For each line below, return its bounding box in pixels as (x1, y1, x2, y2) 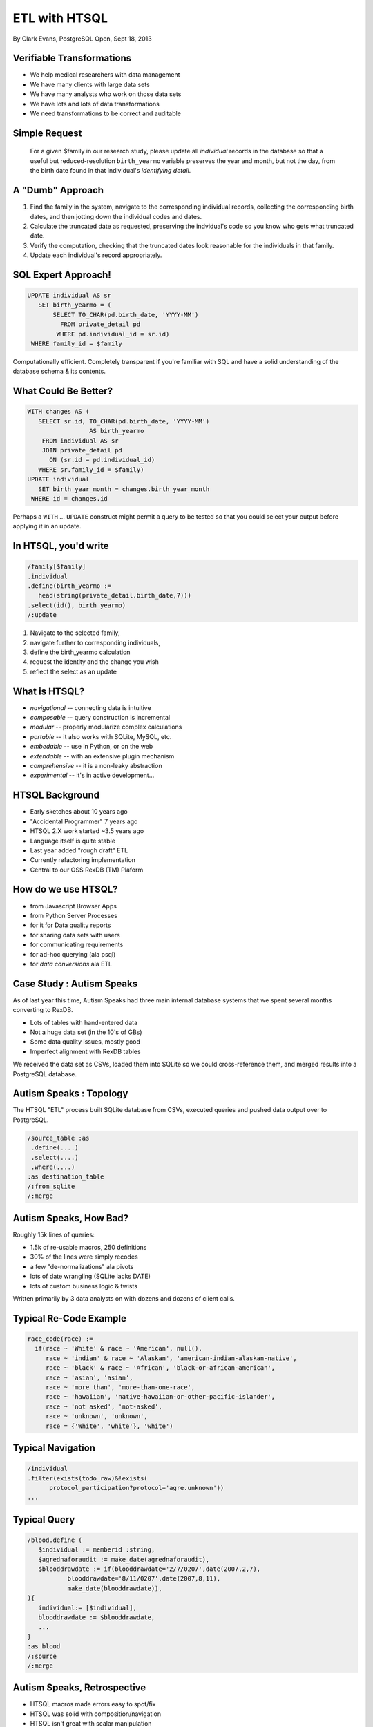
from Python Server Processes (30, 911, 117, 919)
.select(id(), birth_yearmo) (27, 601, 126, 609)
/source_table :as (27, 1134, 90, 1142)
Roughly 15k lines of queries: (12, 1230, 95, 1239)
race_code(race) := (27, 1335, 93, 1343)
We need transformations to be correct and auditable (30, 109, 181, 117)
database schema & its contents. (12, 367, 106, 376)
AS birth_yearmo (88, 427, 144, 435)
